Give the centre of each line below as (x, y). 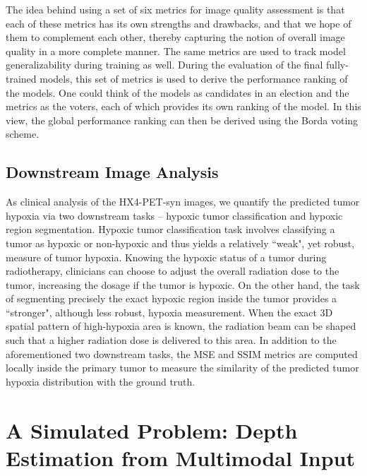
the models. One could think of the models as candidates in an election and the (178, 92)
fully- (337, 65)
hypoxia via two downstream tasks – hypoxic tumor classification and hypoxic (174, 215)
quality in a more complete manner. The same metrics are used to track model (176, 50)
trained (21, 78)
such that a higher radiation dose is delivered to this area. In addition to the (171, 340)
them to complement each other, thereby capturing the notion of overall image (175, 37)
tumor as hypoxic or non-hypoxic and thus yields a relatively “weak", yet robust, (180, 243)
